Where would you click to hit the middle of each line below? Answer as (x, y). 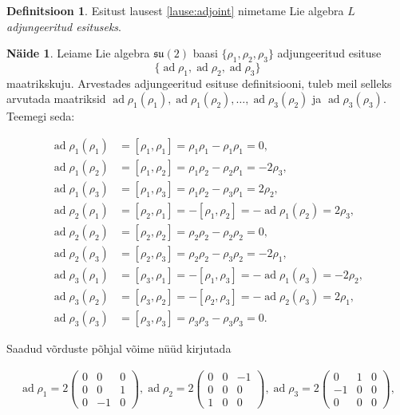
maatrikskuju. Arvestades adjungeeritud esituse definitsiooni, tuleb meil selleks (199, 83)
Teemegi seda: (41, 116)
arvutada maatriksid (56, 99)
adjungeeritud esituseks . (64, 26)
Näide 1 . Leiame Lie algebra (78, 53)
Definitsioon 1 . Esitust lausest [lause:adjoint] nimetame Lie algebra (175, 10)
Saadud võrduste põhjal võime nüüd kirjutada (119, 348)
